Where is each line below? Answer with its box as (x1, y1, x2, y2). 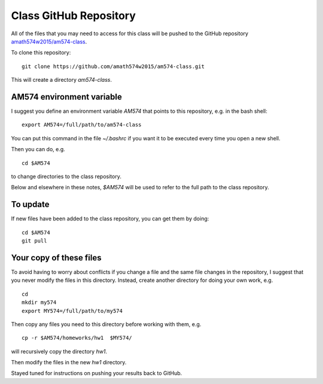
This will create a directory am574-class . (11, 76, 112, 84)
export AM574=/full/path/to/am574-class (22, 121, 142, 128)
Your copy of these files (11, 253, 102, 263)
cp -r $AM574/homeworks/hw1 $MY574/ (22, 334, 133, 342)
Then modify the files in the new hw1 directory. (11, 359, 127, 366)
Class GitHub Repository (11, 9, 136, 22)
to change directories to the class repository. (11, 173, 122, 180)
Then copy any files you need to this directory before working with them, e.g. (11, 320, 202, 328)
